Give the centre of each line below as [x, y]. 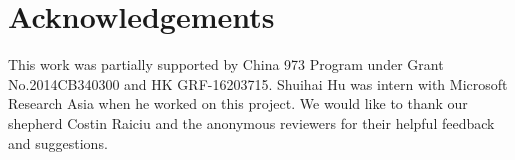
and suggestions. [58, 142]
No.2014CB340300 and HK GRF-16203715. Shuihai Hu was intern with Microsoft [258, 83]
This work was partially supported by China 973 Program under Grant [226, 64]
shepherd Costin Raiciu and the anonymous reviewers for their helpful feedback [251, 122]
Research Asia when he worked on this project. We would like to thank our [238, 103]
